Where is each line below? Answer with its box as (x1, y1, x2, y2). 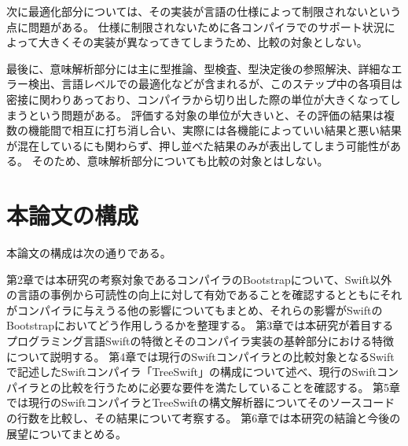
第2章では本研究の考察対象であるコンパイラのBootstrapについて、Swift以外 (6, 271, 392, 287)
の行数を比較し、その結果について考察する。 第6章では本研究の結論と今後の (6, 410, 401, 426)
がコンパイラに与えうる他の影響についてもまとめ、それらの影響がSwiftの (6, 301, 383, 318)
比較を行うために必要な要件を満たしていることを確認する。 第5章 (61, 378, 401, 395)
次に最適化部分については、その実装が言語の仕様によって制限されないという (6, 3, 402, 19)
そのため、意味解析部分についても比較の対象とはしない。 (31, 153, 329, 169)
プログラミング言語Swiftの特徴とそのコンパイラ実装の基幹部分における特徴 (6, 333, 395, 349)
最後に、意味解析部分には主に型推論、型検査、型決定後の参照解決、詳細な (6, 60, 391, 76)
